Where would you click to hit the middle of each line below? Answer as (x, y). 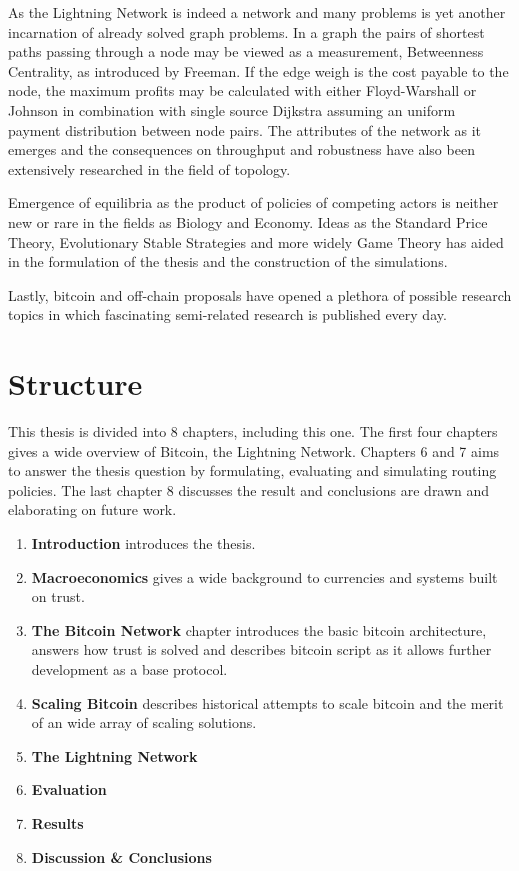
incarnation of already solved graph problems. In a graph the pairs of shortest (246, 31)
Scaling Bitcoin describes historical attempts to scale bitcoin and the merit (267, 702)
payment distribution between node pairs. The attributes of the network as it (244, 129)
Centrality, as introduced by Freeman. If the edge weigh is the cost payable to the (258, 70)
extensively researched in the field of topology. (149, 168)
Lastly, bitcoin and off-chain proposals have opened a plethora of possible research (260, 294)
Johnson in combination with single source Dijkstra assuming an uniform (232, 109)
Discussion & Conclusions (121, 856)
